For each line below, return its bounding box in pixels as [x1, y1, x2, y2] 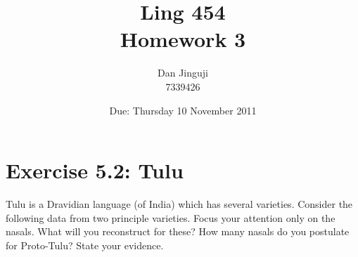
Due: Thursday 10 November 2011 [109, 103, 257, 117]
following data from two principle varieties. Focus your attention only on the [6, 210, 335, 225]
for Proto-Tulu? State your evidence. [6, 237, 164, 252]
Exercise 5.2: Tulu [6, 156, 184, 185]
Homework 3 [120, 25, 246, 53]
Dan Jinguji [158, 65, 208, 80]
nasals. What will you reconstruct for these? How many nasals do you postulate [6, 224, 350, 239]
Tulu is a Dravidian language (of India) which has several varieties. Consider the [6, 197, 353, 211]
